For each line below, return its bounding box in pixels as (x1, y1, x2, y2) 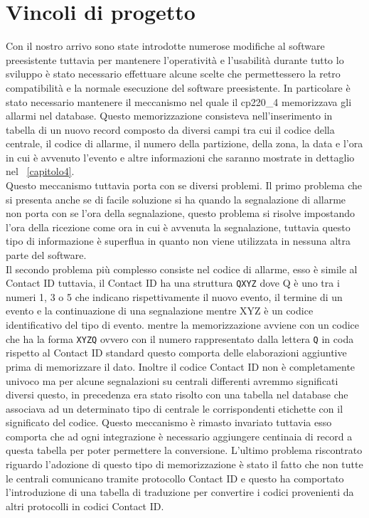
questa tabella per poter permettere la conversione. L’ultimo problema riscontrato (6, 443, 363, 458)
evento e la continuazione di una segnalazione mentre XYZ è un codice (6, 303, 314, 318)
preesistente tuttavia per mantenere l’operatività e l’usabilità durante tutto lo (6, 52, 344, 67)
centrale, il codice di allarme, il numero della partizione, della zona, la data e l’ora (6, 136, 363, 151)
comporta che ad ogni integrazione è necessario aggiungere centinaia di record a (6, 428, 353, 443)
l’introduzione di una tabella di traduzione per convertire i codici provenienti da (6, 485, 354, 499)
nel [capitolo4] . (6, 164, 75, 179)
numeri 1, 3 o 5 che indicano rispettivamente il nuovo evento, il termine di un (6, 289, 343, 304)
